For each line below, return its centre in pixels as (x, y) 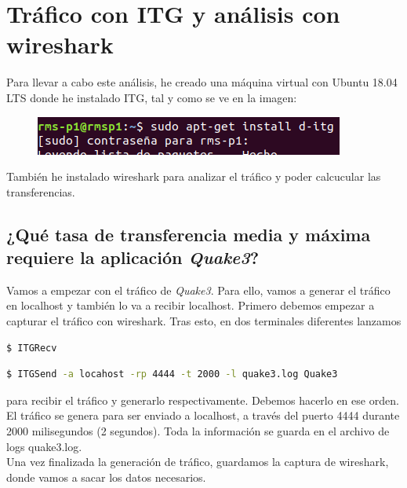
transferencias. (41, 191)
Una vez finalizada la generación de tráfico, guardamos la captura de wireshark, (198, 462)
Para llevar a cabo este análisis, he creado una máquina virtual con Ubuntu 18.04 (202, 82)
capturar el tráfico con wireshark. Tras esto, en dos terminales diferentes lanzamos (204, 321)
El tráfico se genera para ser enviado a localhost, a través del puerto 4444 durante (203, 415)
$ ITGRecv (32, 348)
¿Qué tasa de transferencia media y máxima (189, 234)
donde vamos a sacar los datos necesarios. (106, 477)
